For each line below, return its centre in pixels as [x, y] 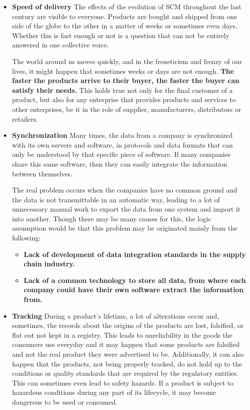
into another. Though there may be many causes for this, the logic [112, 218]
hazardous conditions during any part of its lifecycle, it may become [114, 392]
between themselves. [42, 173]
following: [26, 238]
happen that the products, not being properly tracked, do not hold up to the [127, 363]
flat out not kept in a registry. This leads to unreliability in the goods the [122, 334]
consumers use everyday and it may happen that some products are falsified [126, 344]
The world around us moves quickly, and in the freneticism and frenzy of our [127, 61]
